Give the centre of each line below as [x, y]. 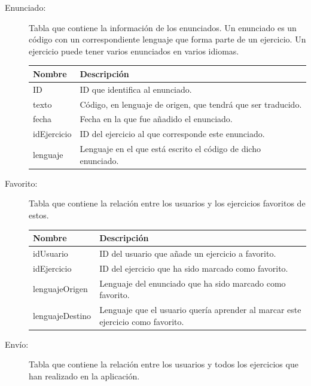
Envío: [17, 344]
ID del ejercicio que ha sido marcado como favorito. [194, 268]
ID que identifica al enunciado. [136, 89]
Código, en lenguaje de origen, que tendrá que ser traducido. [191, 104]
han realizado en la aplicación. [84, 376]
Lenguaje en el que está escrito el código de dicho [170, 149]
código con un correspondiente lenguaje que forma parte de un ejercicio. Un [167, 39]
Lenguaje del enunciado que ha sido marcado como [193, 283]
